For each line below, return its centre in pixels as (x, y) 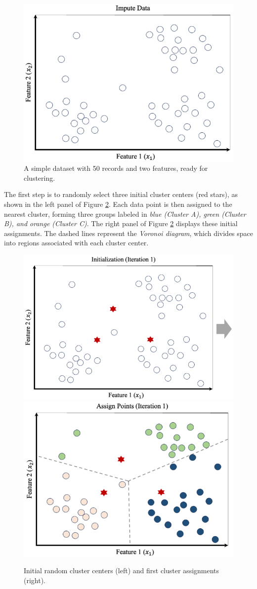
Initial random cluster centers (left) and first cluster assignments (122, 570)
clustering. (40, 177)
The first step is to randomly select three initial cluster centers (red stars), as (121, 194)
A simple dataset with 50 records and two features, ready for (116, 168)
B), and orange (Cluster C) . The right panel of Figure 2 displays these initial (121, 223)
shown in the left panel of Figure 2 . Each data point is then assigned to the (118, 204)
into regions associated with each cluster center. (76, 243)
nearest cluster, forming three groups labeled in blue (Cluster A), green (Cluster (125, 214)
